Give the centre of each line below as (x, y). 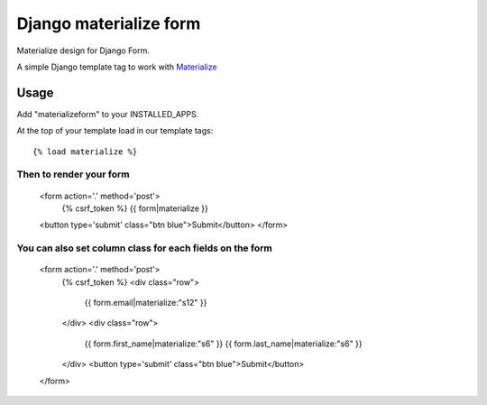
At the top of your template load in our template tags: (115, 131)
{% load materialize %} (85, 152)
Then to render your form (73, 174)
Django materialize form (109, 23)
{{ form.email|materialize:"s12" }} (146, 303)
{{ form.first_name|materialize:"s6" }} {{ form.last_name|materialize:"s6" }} (223, 344)
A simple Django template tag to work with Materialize (117, 67)
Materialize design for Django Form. (83, 51)
